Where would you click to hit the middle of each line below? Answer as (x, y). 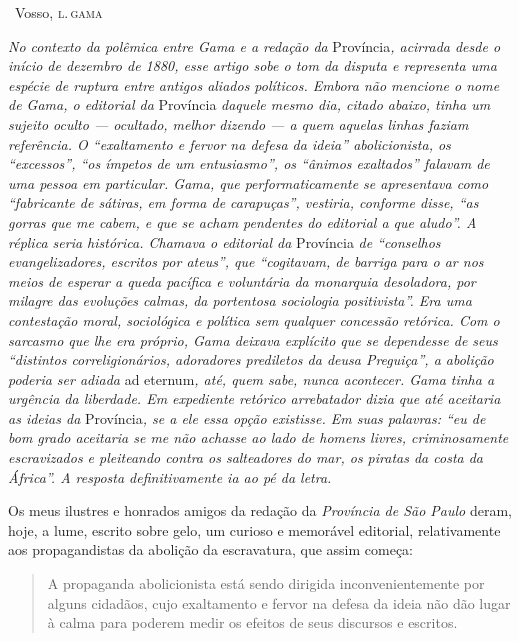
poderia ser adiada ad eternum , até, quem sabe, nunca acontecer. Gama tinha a (251, 378)
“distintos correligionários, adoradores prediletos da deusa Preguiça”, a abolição (251, 359)
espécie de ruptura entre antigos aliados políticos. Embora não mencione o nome (254, 84)
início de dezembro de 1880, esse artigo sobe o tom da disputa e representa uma (252, 65)
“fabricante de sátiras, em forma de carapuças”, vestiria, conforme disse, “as (243, 202)
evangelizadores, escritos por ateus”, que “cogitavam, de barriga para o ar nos (246, 261)
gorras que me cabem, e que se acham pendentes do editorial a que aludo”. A (242, 221)
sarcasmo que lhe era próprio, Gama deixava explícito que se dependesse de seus (253, 339)
